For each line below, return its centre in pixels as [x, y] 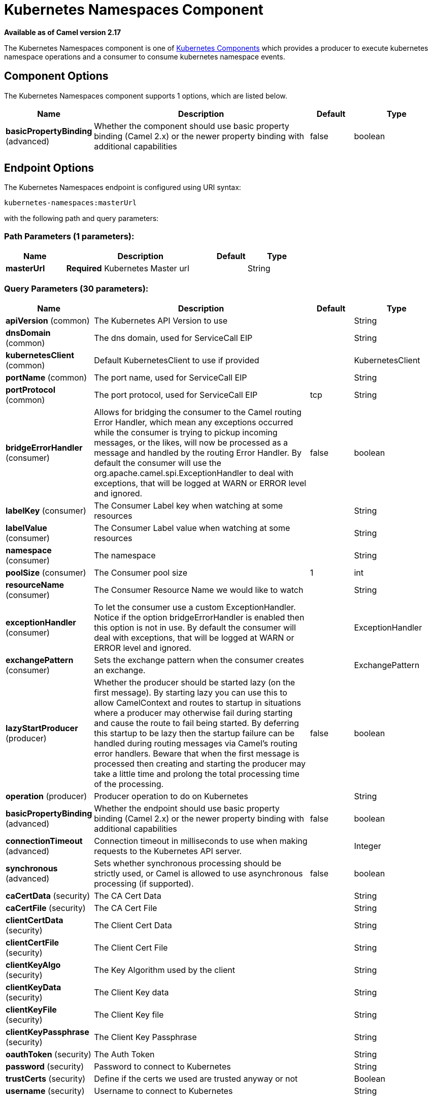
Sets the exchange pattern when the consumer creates [199, 660]
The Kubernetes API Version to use [161, 320]
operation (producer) [46, 796]
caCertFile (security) [46, 908]
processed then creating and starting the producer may [200, 763]
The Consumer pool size [141, 572]
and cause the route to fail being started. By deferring [196, 723]
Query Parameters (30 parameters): [76, 288]
